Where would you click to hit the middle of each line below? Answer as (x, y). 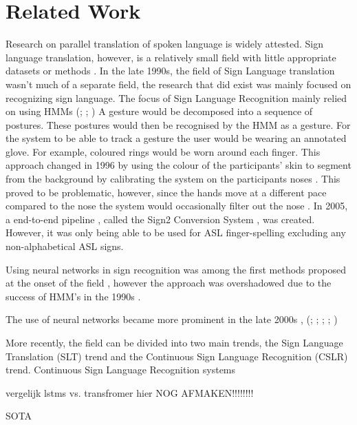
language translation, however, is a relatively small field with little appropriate (171, 57)
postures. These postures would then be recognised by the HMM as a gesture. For (178, 124)
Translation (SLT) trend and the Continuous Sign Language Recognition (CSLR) (177, 356)
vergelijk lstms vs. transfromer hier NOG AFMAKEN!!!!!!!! (130, 392)
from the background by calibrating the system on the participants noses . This (173, 179)
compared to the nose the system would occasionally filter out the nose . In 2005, (177, 206)
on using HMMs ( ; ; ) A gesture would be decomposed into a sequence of (159, 111)
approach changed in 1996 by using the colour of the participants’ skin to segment (178, 165)
